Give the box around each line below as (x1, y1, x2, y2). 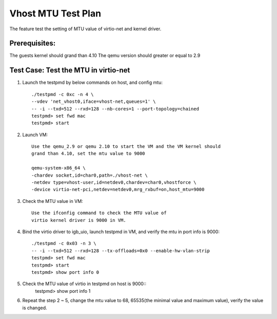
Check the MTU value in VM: (22, 198, 83, 204)
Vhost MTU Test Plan (9, 8, 102, 19)
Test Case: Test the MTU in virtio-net (9, 66, 130, 74)
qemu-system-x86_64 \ (31, 165, 86, 171)
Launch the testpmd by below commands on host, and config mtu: (22, 80, 163, 86)
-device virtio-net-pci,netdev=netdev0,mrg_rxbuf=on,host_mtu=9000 (31, 186, 205, 193)
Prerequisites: (9, 39, 56, 48)
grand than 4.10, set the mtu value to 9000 (31, 151, 146, 157)
